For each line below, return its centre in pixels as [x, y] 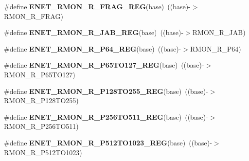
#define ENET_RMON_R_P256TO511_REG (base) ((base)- [106, 116]
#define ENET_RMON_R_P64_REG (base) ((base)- [93, 48]
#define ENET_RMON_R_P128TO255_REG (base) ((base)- [106, 91]
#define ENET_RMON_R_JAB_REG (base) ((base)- [94, 32]
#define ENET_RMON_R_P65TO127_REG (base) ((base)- [104, 65]
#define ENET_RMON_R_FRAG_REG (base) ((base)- [97, 6]
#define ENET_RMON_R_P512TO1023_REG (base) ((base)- [108, 142]
